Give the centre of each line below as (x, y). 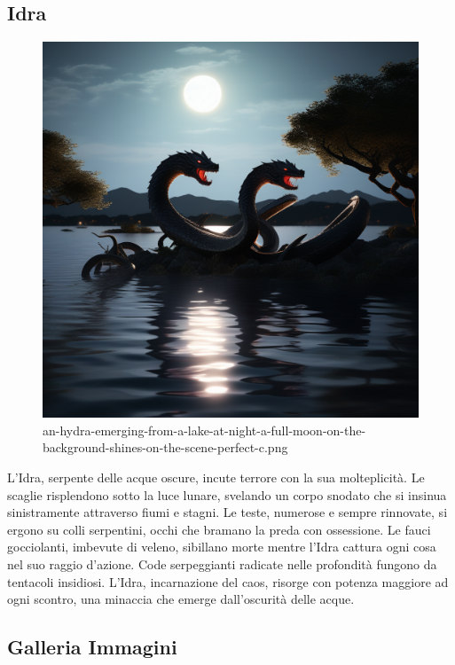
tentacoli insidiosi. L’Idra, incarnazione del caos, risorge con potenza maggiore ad (228, 581)
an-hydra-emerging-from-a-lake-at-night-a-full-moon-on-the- (204, 430)
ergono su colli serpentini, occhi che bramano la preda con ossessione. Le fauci (219, 529)
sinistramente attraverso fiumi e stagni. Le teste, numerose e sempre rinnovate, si (227, 512)
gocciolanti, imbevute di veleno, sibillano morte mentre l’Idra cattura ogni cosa (222, 547)
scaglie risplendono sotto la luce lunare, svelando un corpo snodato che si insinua (227, 494)
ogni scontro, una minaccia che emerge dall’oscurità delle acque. (181, 599)
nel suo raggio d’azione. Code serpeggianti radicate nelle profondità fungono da (222, 563)
